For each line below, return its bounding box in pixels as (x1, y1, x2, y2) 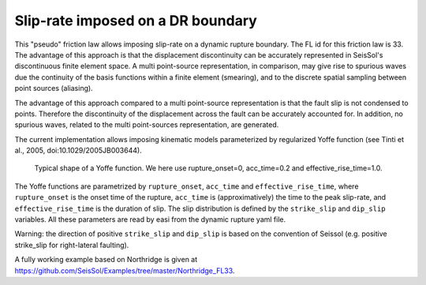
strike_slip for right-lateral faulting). (14, 240, 129, 249)
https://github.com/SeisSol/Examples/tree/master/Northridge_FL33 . (14, 265, 235, 276)
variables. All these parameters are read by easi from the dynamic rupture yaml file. (14, 215, 286, 224)
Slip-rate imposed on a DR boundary (14, 12, 258, 29)
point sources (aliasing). (14, 84, 94, 93)
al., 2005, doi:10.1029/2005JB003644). (14, 146, 142, 156)
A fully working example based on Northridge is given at (14, 255, 198, 264)
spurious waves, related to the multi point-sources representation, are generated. (14, 120, 279, 129)
